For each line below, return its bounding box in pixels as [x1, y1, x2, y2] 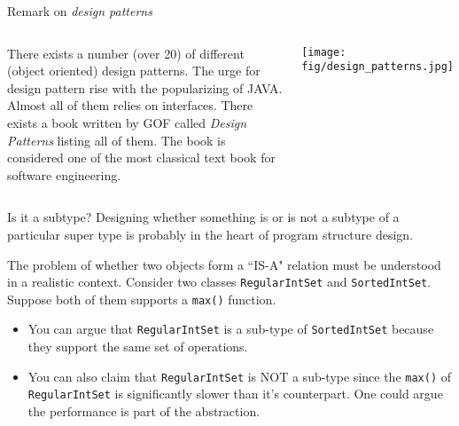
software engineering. [7, 165, 121, 184]
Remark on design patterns [7, 2, 152, 20]
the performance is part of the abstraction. [27, 402, 261, 420]
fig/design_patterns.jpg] [301, 60, 454, 74]
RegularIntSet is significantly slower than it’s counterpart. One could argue [27, 384, 443, 403]
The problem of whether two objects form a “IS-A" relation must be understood [7, 255, 441, 273]
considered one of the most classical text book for [7, 148, 276, 167]
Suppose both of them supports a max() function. [7, 289, 276, 308]
